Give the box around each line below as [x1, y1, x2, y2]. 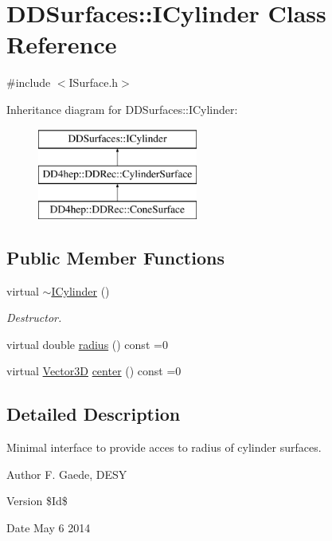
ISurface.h [68, 74, 119, 91]
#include [6, 74, 51, 91]
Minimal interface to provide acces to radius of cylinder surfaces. [6, 439, 322, 456]
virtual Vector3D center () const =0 [6, 363, 182, 379]
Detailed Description [6, 402, 181, 426]
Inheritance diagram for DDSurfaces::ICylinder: [6, 100, 238, 117]
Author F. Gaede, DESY [6, 465, 127, 482]
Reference [6, 28, 117, 61]
